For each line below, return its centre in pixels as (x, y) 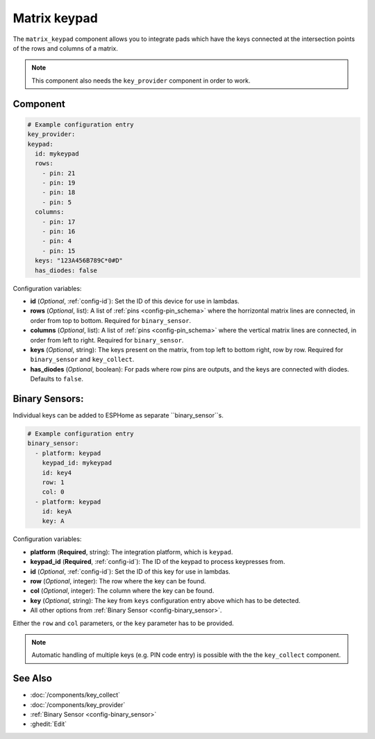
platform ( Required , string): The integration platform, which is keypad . (132, 551)
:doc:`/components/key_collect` (75, 695)
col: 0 (53, 492)
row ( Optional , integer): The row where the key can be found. (118, 581)
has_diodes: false (66, 270)
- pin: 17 (59, 222)
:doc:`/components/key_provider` (78, 704)
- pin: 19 (59, 183)
